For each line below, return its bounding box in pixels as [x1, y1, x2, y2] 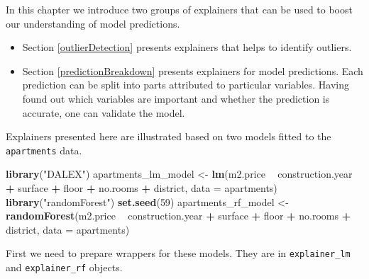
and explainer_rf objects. [6, 260, 123, 275]
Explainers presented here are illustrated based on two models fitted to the [6, 129, 331, 144]
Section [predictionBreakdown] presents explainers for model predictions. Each [22, 63, 363, 78]
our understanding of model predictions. [6, 16, 180, 30]
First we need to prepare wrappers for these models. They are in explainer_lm [6, 246, 351, 261]
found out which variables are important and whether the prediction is [22, 91, 330, 106]
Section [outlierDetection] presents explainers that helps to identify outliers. [22, 40, 352, 55]
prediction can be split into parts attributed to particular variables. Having [22, 77, 349, 92]
